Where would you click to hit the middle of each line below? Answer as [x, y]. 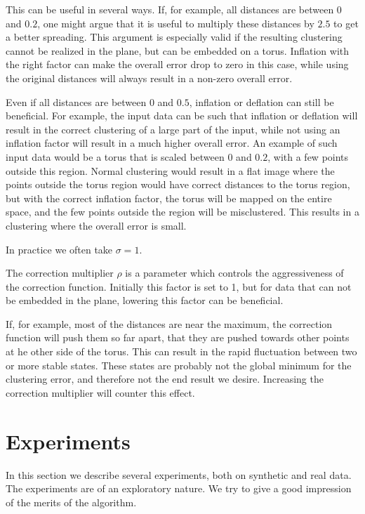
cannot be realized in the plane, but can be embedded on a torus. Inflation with [178, 50]
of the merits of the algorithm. [71, 502]
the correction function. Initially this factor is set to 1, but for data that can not [179, 286]
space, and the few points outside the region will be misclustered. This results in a [182, 212]
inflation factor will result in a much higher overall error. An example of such [172, 143]
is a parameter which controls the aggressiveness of [234, 273]
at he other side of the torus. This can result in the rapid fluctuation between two [181, 351]
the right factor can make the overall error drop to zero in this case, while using [177, 64]
